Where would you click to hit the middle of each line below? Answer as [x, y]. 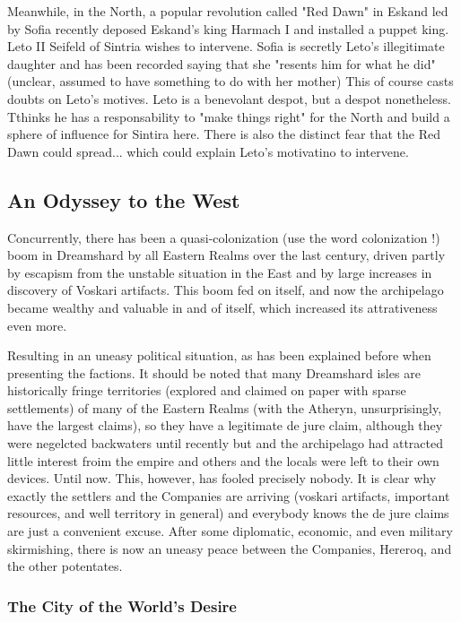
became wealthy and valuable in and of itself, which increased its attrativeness [222, 307]
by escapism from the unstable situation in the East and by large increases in [220, 272]
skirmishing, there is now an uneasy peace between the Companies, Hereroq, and [230, 548]
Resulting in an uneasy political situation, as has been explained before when [219, 355]
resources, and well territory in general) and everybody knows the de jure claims [228, 513]
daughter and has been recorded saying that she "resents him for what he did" [222, 63]
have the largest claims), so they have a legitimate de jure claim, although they [225, 425]
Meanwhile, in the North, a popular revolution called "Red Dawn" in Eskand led [228, 11]
